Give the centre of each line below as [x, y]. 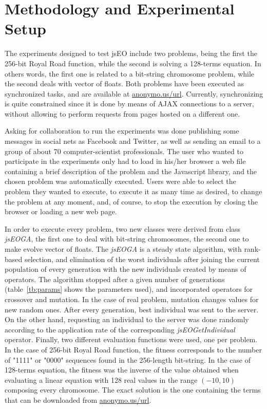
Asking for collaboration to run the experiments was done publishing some [122, 131]
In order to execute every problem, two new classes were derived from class [123, 228]
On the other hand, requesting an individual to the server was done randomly [127, 319]
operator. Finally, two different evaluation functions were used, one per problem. [131, 339]
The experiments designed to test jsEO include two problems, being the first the [131, 53]
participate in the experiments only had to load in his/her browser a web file [125, 161]
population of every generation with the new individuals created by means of [126, 269]
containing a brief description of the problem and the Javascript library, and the [131, 171]
